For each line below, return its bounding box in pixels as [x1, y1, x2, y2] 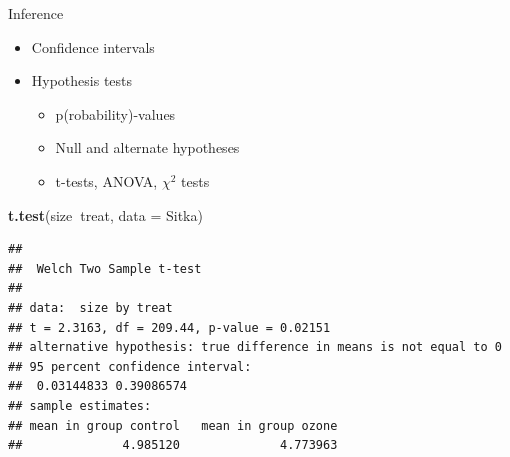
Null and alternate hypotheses [55, 137, 240, 158]
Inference [8, 3, 64, 23]
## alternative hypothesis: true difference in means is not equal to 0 [8, 340, 502, 355]
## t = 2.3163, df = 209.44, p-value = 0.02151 [8, 320, 331, 335]
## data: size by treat [8, 300, 173, 315]
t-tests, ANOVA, [55, 170, 158, 191]
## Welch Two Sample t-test [8, 261, 202, 276]
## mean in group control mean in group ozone [8, 418, 338, 433]
